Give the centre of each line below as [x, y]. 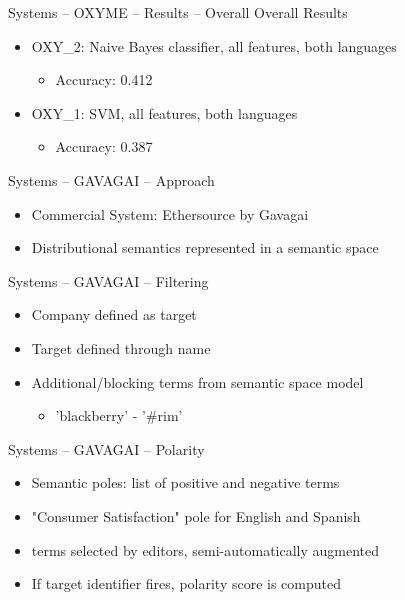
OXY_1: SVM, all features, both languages [164, 112]
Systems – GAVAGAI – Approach [111, 179]
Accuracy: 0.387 [104, 146]
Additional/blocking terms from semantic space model [197, 381]
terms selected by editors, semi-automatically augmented [205, 549]
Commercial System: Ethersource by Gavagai [170, 213]
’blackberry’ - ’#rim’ [119, 415]
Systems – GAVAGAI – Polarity [106, 448]
